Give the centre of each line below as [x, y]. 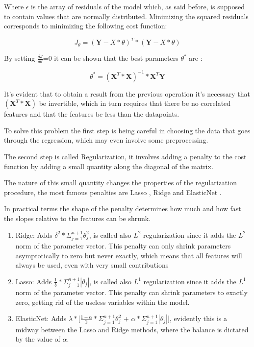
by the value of [38, 339]
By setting [20, 58]
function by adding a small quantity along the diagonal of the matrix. [109, 166]
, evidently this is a [198, 318]
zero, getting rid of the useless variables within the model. [102, 302]
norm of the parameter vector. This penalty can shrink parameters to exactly [131, 292]
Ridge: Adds [34, 235]
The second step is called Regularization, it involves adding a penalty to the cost [125, 156]
